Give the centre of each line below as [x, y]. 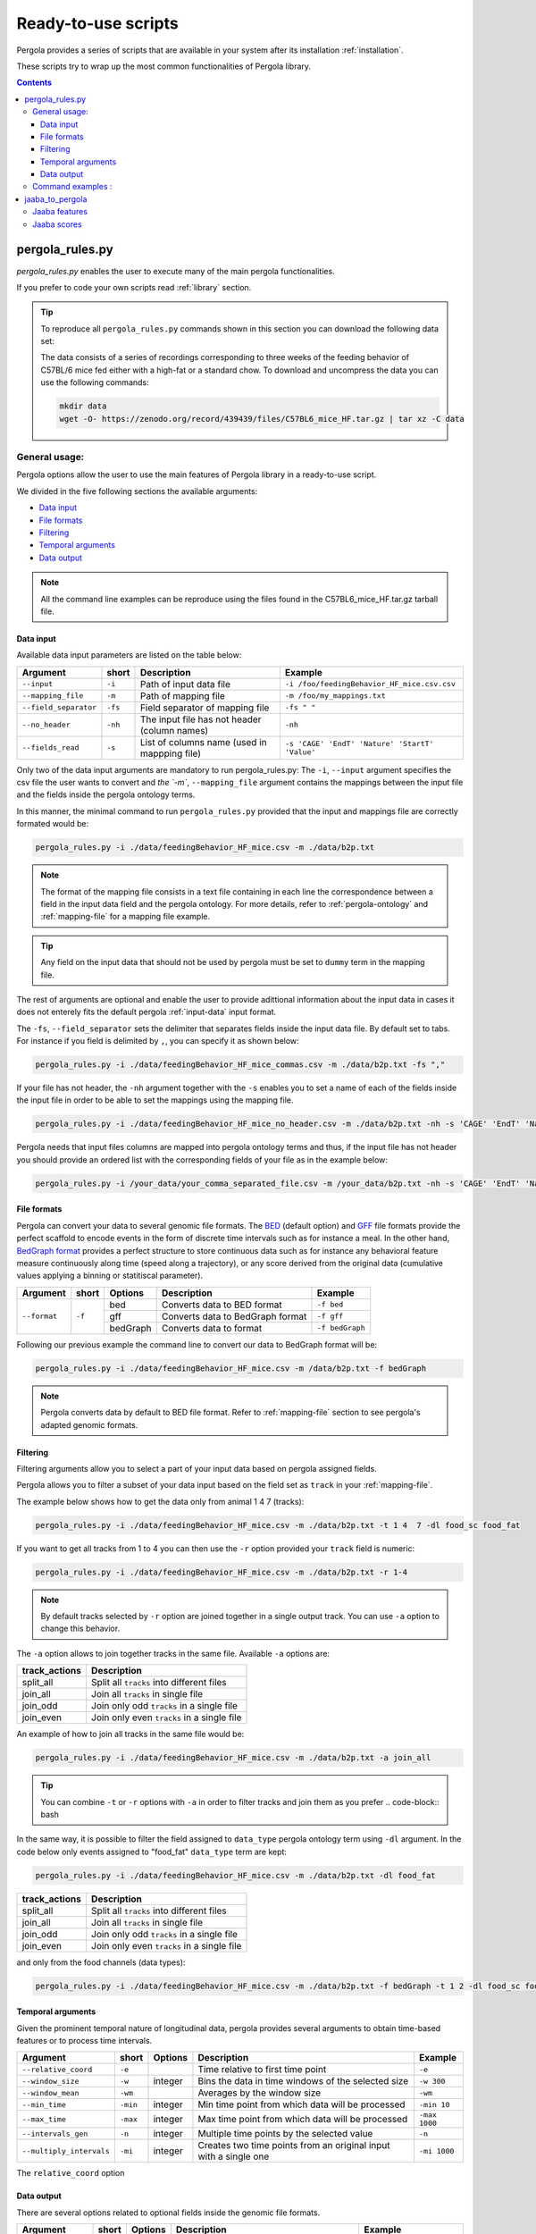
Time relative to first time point [262, 2070]
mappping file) [170, 753]
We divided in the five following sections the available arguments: [137, 491]
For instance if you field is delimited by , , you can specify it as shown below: [158, 1041]
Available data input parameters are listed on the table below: [129, 655]
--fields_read [50, 747]
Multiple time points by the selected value [285, 2134]
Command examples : [72, 187]
